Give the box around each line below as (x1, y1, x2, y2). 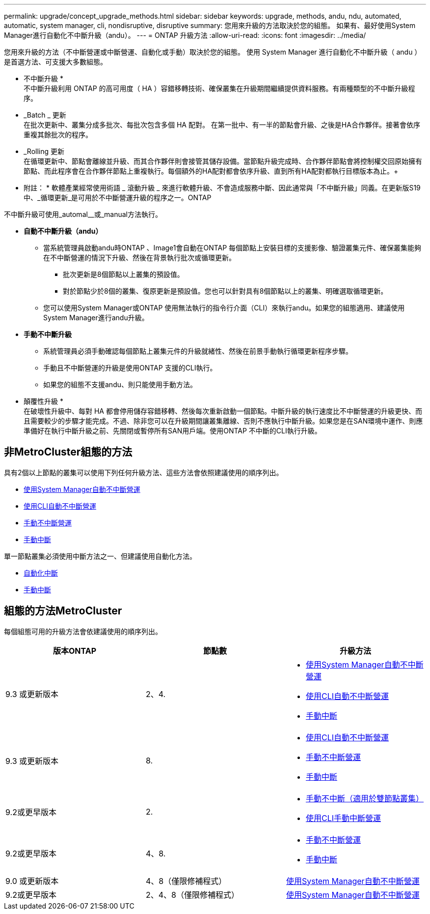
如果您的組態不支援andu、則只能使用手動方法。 (43, 380, 197, 389)
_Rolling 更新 (24, 147, 65, 155)
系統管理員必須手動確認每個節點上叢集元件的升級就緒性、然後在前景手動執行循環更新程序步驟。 (43, 347, 352, 355)
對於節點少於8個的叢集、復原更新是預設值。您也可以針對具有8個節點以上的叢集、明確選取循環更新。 (63, 287, 388, 295)
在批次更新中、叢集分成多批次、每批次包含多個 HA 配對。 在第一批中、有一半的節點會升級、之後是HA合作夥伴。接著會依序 (24, 121, 420, 129)
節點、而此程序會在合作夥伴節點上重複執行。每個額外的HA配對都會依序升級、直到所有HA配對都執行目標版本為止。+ (24, 167, 399, 175)
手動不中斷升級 (24, 330, 72, 338)
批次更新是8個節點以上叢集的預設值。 (63, 270, 184, 278)
